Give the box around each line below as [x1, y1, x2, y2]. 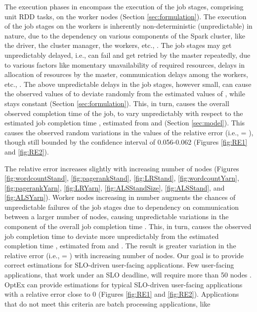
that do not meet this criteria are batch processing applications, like [4, 298, 211, 309]
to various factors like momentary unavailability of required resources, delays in [4, 59, 245, 70]
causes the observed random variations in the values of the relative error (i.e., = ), [4, 127, 254, 137]
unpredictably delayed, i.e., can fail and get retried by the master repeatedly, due [4, 49, 251, 60]
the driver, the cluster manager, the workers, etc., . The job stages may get [4, 40, 232, 50]
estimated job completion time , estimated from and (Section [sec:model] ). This [4, 117, 245, 128]
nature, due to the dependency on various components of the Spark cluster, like [4, 30, 245, 40]
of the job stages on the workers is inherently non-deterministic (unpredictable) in [4, 21, 253, 31]
